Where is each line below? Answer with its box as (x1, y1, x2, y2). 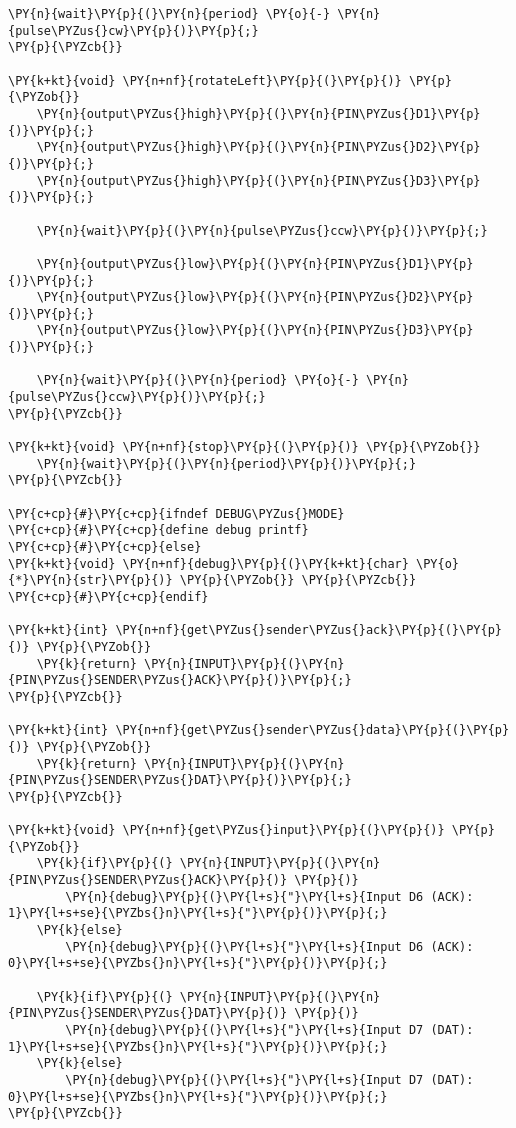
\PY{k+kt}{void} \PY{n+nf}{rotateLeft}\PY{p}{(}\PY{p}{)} (8, 73, 402, 88)
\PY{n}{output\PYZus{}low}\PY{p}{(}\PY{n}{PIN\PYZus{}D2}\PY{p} (36, 290, 474, 305)
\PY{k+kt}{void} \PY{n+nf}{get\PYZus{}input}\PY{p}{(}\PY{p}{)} (8, 823, 445, 838)
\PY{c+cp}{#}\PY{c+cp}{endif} (8, 589, 209, 604)
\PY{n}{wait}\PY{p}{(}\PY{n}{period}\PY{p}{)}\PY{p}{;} (36, 456, 417, 471)
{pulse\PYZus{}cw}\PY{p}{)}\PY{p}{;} (8, 23, 259, 38)
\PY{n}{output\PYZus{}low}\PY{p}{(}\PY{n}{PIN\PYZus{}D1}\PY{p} (36, 256, 474, 271)
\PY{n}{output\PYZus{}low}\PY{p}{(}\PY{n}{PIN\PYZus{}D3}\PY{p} (36, 323, 474, 338)
